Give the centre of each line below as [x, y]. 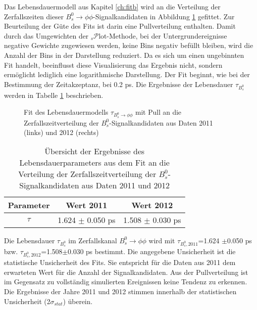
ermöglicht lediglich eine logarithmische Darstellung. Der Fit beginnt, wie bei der [127, 74]
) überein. [78, 301]
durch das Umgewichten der [46, 35]
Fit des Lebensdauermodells [66, 111]
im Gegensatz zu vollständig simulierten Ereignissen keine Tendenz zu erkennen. [126, 282]
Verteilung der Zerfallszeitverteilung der [87, 174]
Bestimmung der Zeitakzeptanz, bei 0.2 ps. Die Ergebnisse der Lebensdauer [119, 84]
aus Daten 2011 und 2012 [126, 185]
